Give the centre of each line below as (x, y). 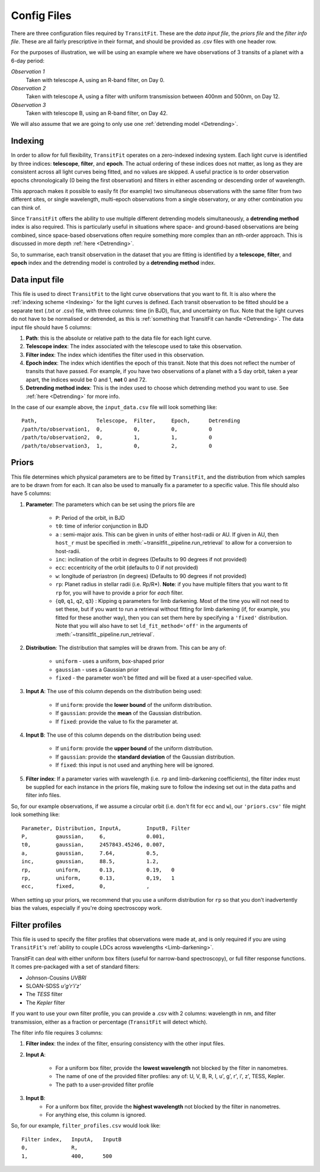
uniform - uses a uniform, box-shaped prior (110, 661)
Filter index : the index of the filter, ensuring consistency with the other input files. (125, 1044)
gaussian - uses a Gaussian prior (97, 669)
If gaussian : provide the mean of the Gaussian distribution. (129, 713)
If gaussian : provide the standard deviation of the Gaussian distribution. (145, 757)
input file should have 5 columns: (51, 327)
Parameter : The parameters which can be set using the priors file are (111, 504)
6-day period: (28, 61)
